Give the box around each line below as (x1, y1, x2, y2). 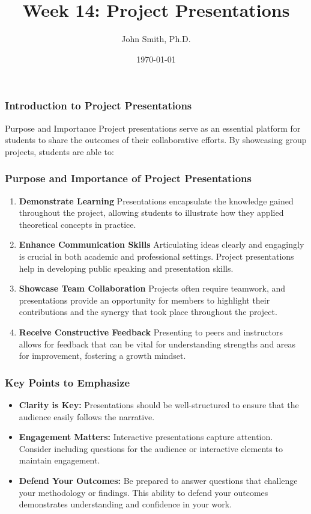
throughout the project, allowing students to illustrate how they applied (19, 206, 284, 219)
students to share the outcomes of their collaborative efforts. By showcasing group (5, 133, 307, 146)
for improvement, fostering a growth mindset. (19, 349, 186, 362)
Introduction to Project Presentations (5, 98, 192, 113)
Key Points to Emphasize (5, 375, 130, 390)
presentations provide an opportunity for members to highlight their (19, 293, 270, 306)
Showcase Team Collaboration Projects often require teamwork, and (19, 282, 286, 295)
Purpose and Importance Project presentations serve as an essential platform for (5, 121, 301, 134)
